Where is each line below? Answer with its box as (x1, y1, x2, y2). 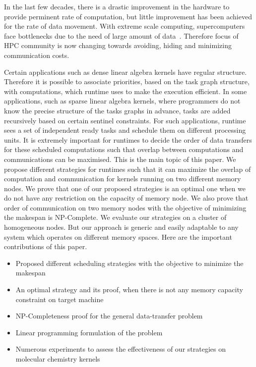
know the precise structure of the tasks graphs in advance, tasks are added (4, 105, 231, 115)
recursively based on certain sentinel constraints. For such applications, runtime (4, 115, 246, 125)
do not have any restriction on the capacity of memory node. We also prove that (4, 193, 249, 203)
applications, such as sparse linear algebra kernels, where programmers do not (4, 96, 241, 106)
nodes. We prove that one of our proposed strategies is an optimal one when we (4, 183, 246, 193)
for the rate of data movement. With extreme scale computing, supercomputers (4, 21, 245, 31)
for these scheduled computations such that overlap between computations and (4, 144, 244, 155)
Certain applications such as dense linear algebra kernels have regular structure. (4, 66, 247, 77)
